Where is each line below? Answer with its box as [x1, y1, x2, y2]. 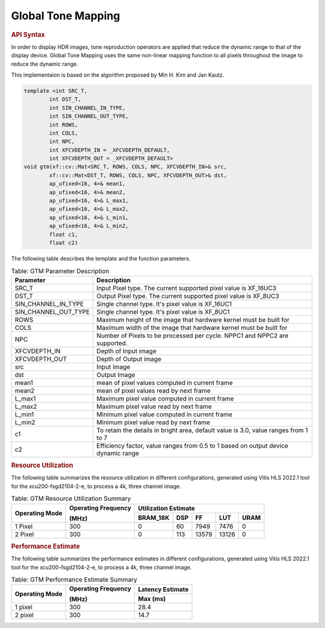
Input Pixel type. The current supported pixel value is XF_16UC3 [96, 284, 277, 292]
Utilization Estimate [138, 504, 196, 513]
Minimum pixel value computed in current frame [96, 410, 233, 419]
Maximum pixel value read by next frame [96, 402, 212, 410]
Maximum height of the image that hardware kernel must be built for [96, 316, 290, 324]
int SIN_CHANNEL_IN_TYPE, [49, 104, 126, 111]
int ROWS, [49, 121, 78, 128]
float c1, [49, 231, 78, 238]
